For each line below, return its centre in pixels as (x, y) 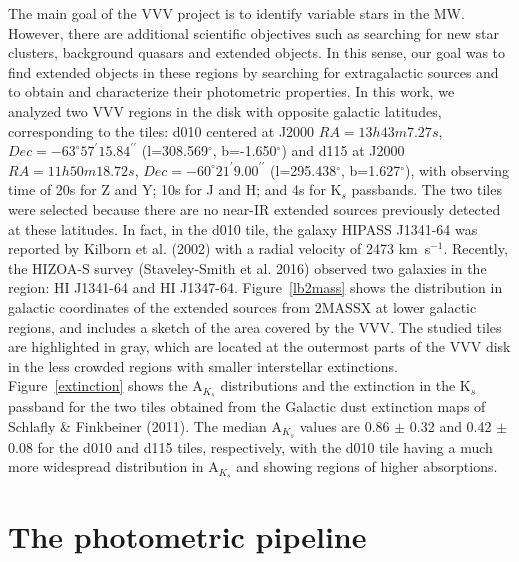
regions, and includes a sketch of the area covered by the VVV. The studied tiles (255, 326)
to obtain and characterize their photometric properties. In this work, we (231, 91)
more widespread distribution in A (113, 466)
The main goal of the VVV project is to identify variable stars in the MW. (236, 13)
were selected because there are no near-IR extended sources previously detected (254, 208)
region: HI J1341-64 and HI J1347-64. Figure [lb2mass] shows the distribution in (255, 287)
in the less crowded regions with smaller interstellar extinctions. (203, 365)
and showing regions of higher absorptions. (367, 466)
